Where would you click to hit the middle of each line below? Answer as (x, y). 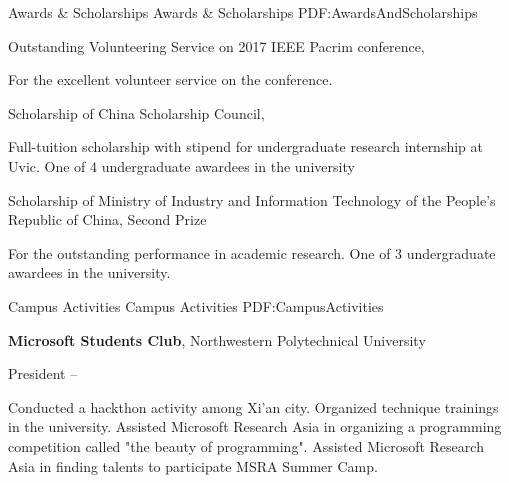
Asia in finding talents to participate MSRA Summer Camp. (193, 465)
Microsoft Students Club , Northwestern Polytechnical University (217, 339)
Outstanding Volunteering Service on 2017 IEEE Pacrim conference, (216, 45)
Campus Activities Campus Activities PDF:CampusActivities (196, 305)
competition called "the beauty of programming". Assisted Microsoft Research (246, 445)
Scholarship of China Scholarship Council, (136, 112)
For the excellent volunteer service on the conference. (170, 79)
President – (43, 373)
